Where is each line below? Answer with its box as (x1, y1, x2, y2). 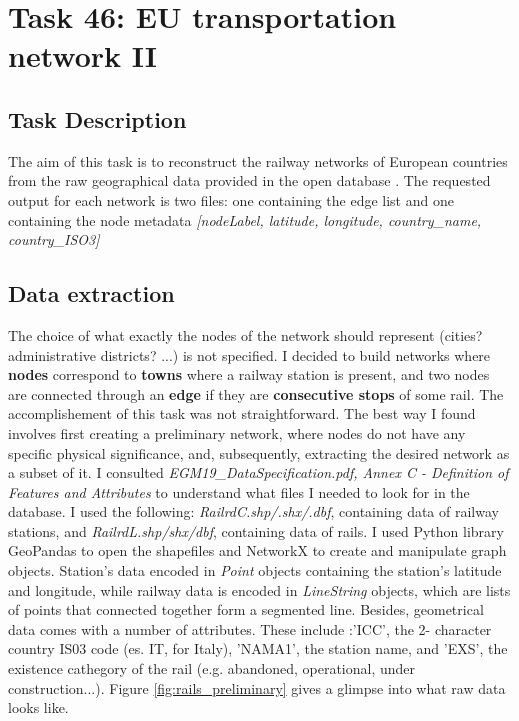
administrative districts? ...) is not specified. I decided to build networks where (8, 344, 491, 365)
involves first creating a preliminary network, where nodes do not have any (8, 422, 466, 443)
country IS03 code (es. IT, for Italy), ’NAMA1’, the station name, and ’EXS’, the (8, 638, 508, 659)
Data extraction (8, 278, 175, 309)
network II (8, 35, 158, 76)
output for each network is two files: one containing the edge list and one (8, 189, 454, 210)
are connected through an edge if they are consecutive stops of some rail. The (8, 383, 504, 404)
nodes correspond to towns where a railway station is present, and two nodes (8, 364, 490, 385)
